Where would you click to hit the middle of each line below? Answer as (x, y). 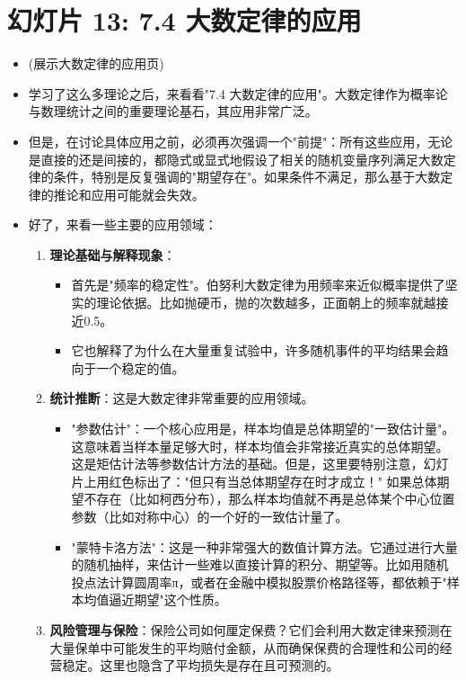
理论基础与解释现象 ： (113, 254)
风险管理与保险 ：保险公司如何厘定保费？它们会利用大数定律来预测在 (251, 629)
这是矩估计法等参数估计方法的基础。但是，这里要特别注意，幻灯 (260, 464)
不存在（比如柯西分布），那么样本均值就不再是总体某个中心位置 (269, 499)
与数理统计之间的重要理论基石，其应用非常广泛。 (173, 111)
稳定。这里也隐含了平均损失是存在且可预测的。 (201, 665)
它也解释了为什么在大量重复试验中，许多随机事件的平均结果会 (254, 350)
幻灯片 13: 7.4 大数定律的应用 (185, 20)
